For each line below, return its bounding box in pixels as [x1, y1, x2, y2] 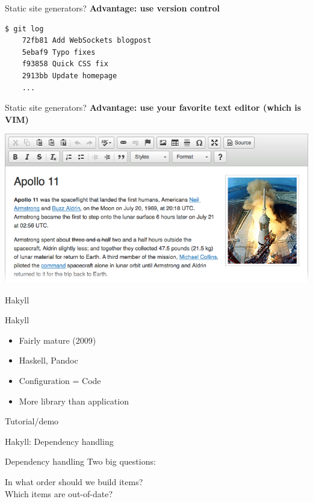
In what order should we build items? [5, 475, 143, 488]
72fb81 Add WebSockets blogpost [22, 36, 152, 45]
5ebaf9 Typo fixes [22, 48, 96, 57]
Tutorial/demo [5, 415, 59, 427]
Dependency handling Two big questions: [5, 455, 156, 468]
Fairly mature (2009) [19, 333, 96, 346]
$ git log [5, 24, 44, 33]
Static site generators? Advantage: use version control [5, 2, 220, 14]
